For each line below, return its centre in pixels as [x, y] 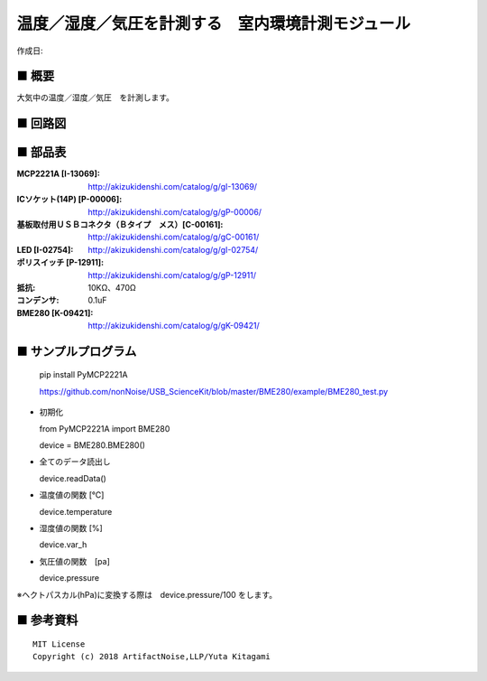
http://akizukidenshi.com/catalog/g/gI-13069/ [172, 186]
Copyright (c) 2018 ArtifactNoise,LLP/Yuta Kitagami [152, 657]
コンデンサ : [38, 300]
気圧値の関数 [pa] [74, 561]
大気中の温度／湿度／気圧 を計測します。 [96, 98]
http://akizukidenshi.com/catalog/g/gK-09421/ [174, 326]
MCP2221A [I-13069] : [59, 174]
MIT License [59, 644]
